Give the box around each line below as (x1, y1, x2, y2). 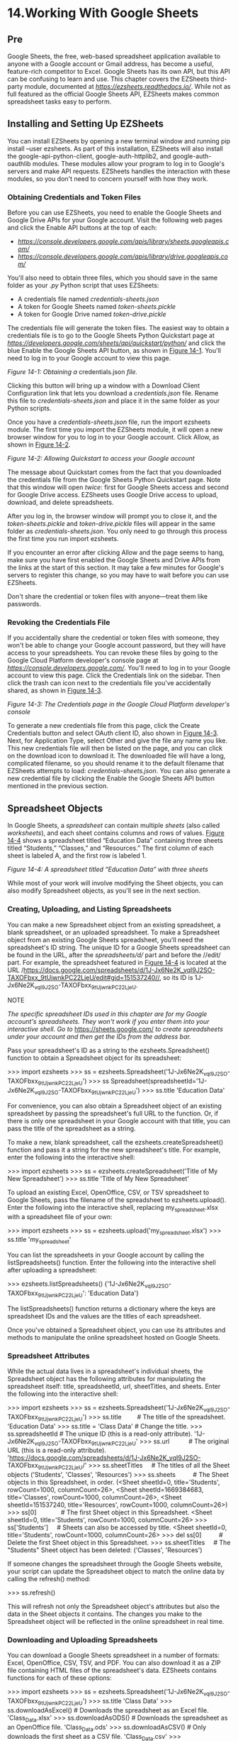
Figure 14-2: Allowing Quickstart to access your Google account (7, 454, 195, 463)
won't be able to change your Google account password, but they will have (7, 641, 226, 650)
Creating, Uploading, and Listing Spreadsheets (7, 904, 172, 914)
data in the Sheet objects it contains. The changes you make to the (7, 1610, 203, 1618)
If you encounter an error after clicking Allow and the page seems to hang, (7, 548, 225, 557)
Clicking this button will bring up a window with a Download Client (7, 381, 200, 390)
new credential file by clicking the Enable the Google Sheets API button (7, 774, 215, 782)
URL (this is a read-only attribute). (7, 1446, 106, 1455)
